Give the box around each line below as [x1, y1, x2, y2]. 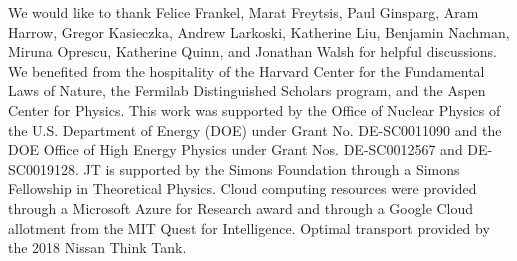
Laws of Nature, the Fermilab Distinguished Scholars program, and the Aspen [8, 80, 486, 101]
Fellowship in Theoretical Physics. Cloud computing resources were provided [8, 178, 477, 199]
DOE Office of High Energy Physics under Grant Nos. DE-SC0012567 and [8, 139, 463, 160]
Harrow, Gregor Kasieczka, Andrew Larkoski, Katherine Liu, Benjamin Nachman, [8, 21, 510, 42]
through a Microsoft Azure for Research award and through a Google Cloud [8, 197, 474, 218]
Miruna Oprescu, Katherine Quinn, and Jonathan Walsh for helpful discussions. [8, 41, 497, 62]
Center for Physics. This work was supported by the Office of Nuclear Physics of [8, 99, 501, 120]
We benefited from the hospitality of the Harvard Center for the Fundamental [8, 60, 485, 81]
